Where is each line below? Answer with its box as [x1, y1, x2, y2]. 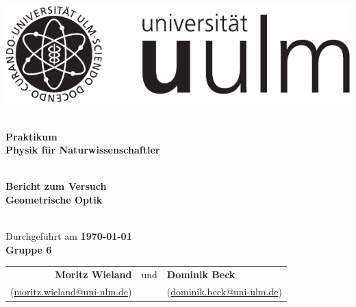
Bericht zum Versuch [5, 179, 107, 193]
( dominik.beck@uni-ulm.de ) [166, 284, 282, 298]
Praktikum [5, 129, 58, 143]
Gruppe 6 [5, 242, 52, 256]
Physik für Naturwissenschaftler [5, 143, 160, 157]
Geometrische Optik [5, 192, 103, 206]
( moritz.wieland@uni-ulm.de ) [10, 284, 132, 298]
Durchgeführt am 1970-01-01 [5, 229, 132, 243]
